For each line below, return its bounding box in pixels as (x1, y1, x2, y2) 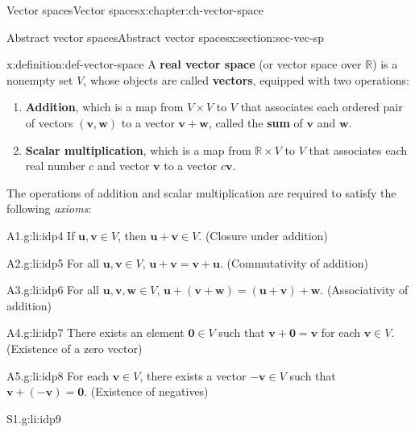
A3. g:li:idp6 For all (6, 281, 100, 298)
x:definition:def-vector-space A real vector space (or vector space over (6, 56, 362, 73)
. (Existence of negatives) (84, 383, 209, 400)
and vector (97, 157, 150, 174)
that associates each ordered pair (240, 98, 403, 115)
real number (25, 157, 85, 174)
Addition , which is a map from (25, 98, 184, 115)
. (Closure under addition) (198, 226, 328, 243)
